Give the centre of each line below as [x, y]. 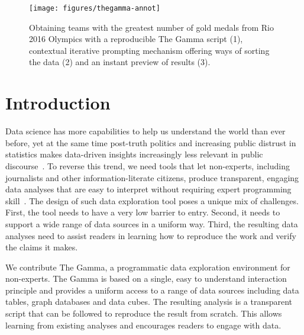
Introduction [58, 103]
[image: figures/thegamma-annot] [95, 8]
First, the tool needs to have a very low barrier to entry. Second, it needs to [143, 212]
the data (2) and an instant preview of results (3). [120, 62]
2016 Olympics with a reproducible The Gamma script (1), [136, 39]
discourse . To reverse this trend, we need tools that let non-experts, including [148, 165]
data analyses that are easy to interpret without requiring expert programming [148, 189]
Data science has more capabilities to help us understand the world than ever [145, 131]
